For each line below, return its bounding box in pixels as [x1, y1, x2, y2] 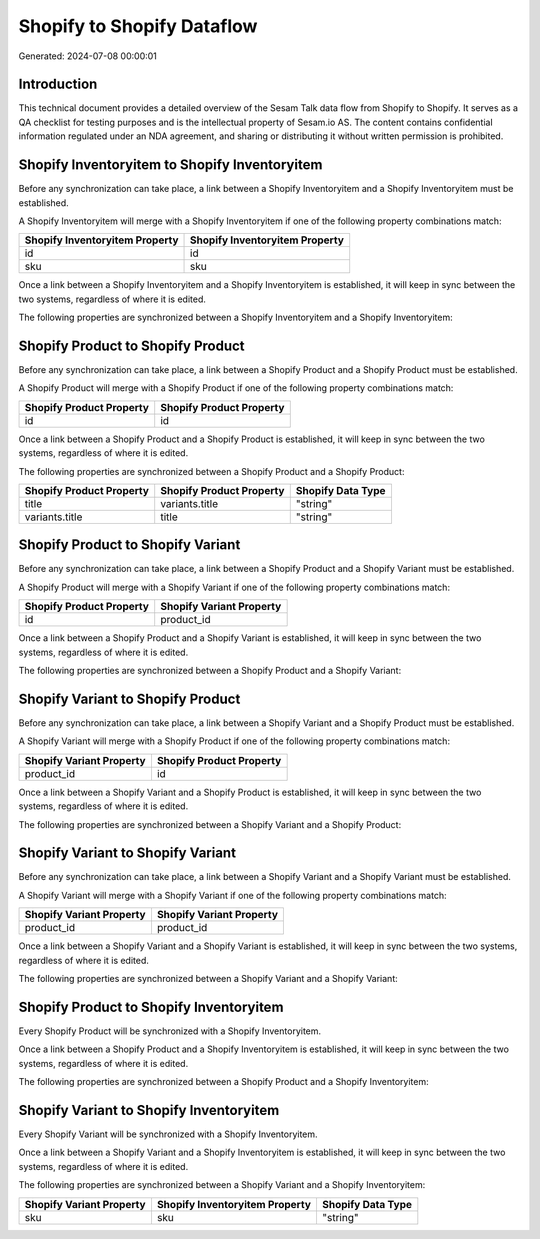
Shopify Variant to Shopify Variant [18, 845, 237, 862]
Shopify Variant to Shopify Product [18, 690, 241, 707]
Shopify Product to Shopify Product [18, 337, 245, 354]
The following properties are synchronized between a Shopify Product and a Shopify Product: [18, 465, 405, 477]
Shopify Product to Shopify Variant [18, 536, 241, 554]
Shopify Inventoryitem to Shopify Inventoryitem [18, 156, 323, 174]
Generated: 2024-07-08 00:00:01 [18, 50, 157, 62]
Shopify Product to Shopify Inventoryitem [18, 998, 284, 1015]
